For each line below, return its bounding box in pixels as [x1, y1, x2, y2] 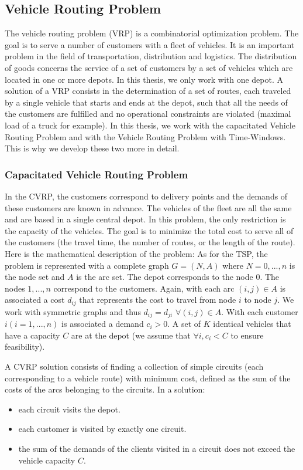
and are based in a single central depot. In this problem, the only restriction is [5, 213, 286, 225]
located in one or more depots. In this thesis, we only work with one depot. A [5, 73, 284, 85]
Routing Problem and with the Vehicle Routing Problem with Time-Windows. [5, 130, 286, 143]
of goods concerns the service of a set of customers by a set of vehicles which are [5, 61, 293, 73]
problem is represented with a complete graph [5, 259, 169, 271]
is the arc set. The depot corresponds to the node [76, 270, 253, 283]
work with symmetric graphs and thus [5, 305, 141, 317]
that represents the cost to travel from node [79, 293, 236, 306]
